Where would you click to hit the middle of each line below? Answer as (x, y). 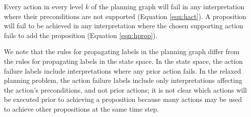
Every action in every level (44, 6)
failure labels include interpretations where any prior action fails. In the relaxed (123, 70)
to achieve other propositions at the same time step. (81, 108)
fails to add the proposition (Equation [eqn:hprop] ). (81, 35)
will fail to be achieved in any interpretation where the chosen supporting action (124, 26)
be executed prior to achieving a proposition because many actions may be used (123, 99)
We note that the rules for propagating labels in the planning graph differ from (122, 51)
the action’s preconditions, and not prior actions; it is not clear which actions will (125, 89)
